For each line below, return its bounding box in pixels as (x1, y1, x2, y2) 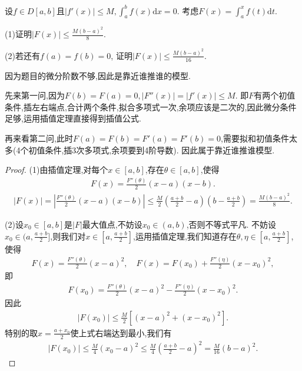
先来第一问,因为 (5, 89, 65, 101)
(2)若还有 (5, 49, 40, 61)
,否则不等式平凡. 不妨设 (186, 218, 277, 230)
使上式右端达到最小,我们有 (70, 326, 172, 339)
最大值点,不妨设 (82, 218, 142, 230)
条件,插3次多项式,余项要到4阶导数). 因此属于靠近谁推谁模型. (45, 143, 275, 156)
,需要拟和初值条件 (221, 132, 289, 145)
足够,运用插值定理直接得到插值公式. (5, 112, 141, 124)
